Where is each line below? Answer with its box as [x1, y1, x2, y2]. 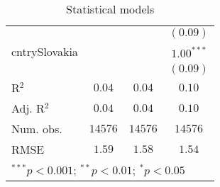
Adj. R [11, 100, 45, 116]
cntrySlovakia [11, 43, 78, 59]
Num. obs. [11, 120, 62, 137]
